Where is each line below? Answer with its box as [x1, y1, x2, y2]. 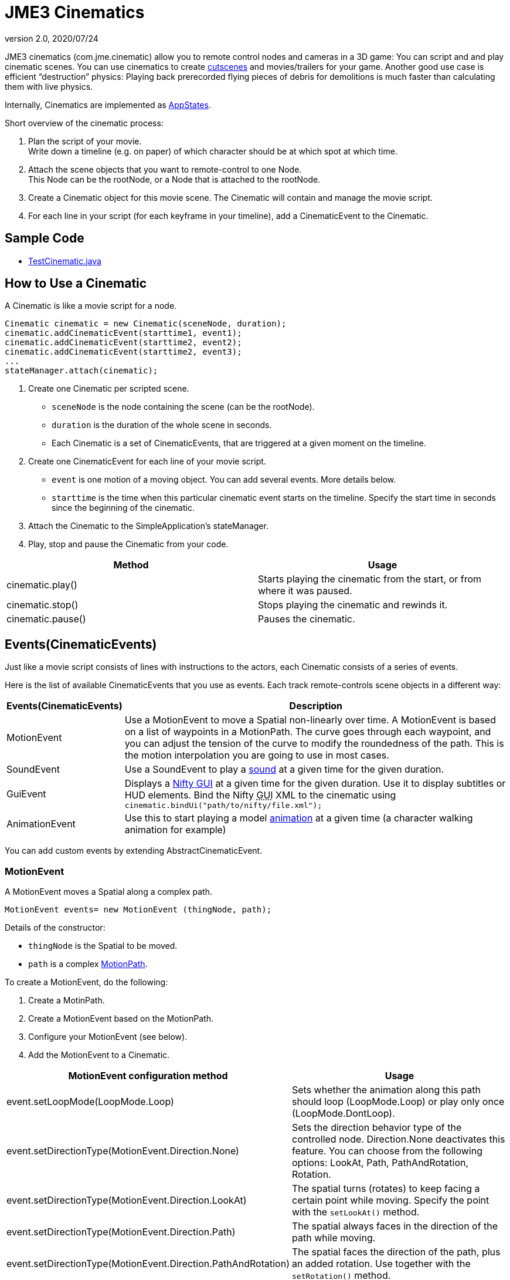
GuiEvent [6, 787, 46, 800]
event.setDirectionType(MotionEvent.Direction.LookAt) [6, 1194, 247, 1207]
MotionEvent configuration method [68, 1070, 228, 1082]
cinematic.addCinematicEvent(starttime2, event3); [5, 347, 242, 357]
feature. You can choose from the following [292, 1145, 482, 1157]
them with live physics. [5, 81, 93, 92]
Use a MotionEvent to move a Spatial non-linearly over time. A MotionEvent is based [124, 714, 496, 726]
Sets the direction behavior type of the [292, 1121, 462, 1134]
